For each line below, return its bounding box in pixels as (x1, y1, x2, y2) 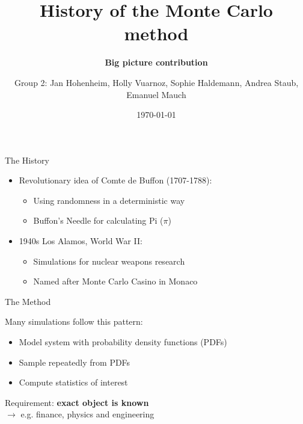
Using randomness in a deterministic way (33, 194, 185, 206)
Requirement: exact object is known (5, 396, 149, 408)
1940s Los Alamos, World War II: (19, 235, 142, 247)
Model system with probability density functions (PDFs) (19, 336, 227, 348)
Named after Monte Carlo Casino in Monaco (33, 275, 198, 287)
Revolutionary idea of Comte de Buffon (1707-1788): (19, 174, 212, 186)
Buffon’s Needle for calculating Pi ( (33, 214, 164, 227)
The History (5, 153, 50, 166)
